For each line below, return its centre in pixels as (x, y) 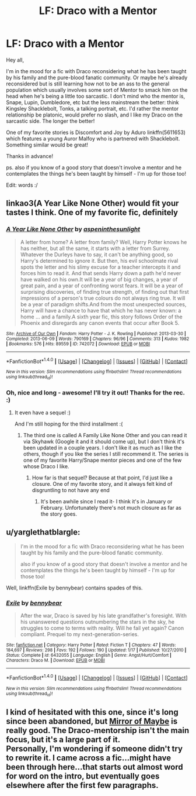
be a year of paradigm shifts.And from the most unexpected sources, (103, 304)
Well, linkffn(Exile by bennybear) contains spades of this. (74, 588)
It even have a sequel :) (43, 412)
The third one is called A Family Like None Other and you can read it (105, 435)
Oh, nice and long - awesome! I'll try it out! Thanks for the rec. (95, 392)
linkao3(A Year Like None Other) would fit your (92, 203)
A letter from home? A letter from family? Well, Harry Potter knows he (104, 242)
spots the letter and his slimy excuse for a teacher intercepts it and (100, 267)
